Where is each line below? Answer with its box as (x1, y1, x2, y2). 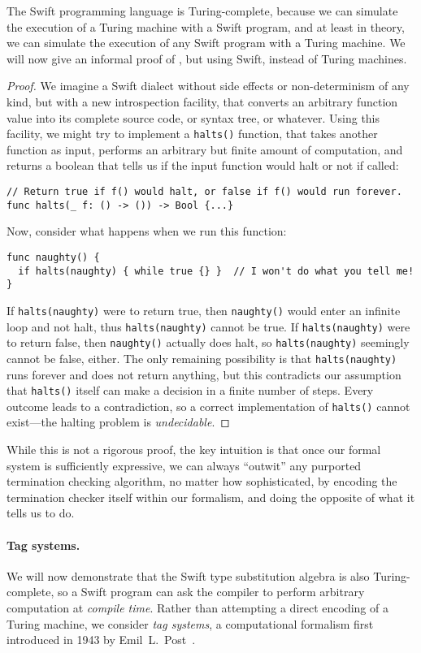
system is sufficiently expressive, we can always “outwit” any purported (7, 456, 362, 474)
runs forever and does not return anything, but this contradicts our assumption (7, 365, 401, 383)
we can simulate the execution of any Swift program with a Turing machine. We (7, 34, 406, 51)
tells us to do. (7, 504, 75, 521)
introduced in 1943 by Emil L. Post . (7, 631, 196, 648)
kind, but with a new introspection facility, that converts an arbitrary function (7, 93, 398, 110)
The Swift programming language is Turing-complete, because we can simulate (7, 2, 398, 19)
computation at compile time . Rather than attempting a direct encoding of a (7, 599, 388, 616)
